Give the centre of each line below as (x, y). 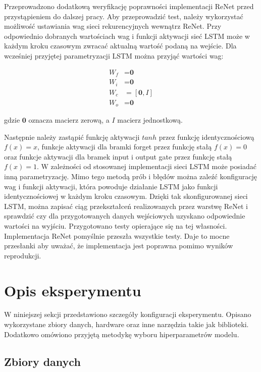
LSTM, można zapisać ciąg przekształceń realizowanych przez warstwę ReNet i (126, 206)
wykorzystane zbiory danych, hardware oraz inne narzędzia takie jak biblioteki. (126, 324)
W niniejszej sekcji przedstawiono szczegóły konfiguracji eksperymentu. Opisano (128, 314)
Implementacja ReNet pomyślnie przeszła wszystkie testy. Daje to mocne (117, 235)
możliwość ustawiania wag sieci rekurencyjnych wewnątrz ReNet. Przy (113, 26)
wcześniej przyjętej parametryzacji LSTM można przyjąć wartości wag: (114, 55)
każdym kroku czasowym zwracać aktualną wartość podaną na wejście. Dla (120, 46)
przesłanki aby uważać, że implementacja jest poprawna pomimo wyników (119, 246)
